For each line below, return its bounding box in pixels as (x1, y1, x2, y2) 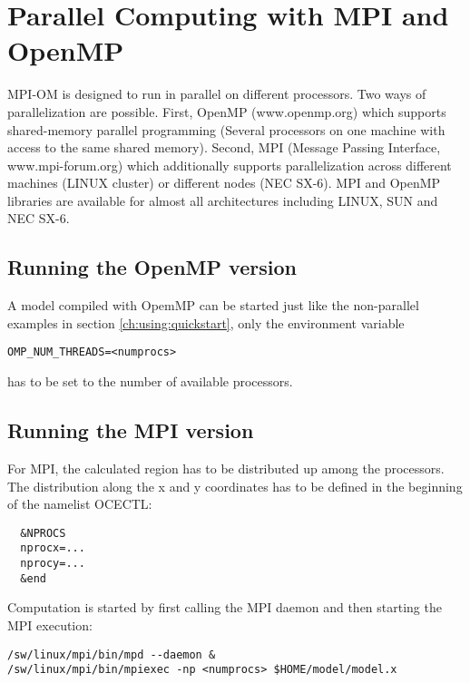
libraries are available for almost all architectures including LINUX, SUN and (7, 190, 438, 210)
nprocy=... (20, 557, 85, 570)
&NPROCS (20, 526, 66, 540)
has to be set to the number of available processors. (7, 372, 293, 391)
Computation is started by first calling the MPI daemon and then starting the (7, 598, 442, 617)
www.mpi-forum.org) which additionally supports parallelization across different (7, 155, 452, 174)
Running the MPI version (7, 416, 254, 444)
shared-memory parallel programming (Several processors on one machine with (7, 120, 446, 139)
